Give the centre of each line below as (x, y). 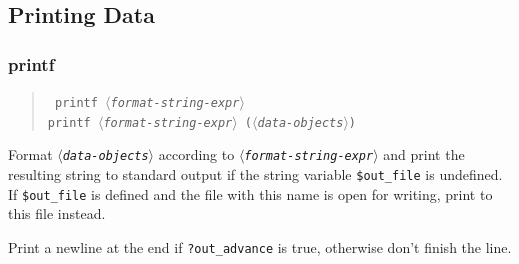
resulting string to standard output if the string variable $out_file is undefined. (255, 173)
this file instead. (57, 213)
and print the (424, 154)
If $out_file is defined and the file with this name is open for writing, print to (250, 193)
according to (196, 154)
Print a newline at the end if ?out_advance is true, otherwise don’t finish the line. (260, 246)
